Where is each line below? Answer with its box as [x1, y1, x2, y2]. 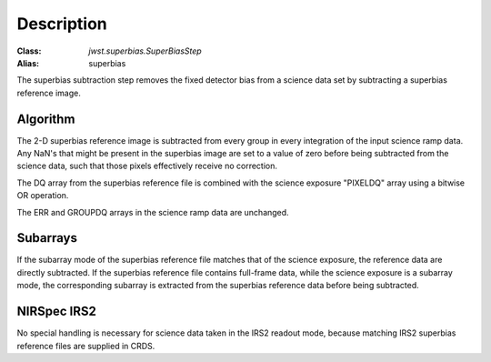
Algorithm [16, 111, 75, 126]
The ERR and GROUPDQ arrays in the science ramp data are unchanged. [16, 206, 290, 217]
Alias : [16, 57, 40, 68]
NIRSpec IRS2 [16, 304, 97, 319]
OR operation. [16, 190, 69, 201]
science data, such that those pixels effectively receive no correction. [16, 160, 277, 172]
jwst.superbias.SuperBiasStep [88, 45, 202, 56]
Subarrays [16, 230, 77, 246]
